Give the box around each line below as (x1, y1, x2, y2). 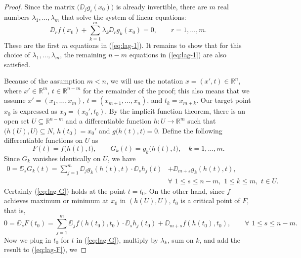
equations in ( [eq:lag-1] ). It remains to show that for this (70, 40, 242, 50)
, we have (107, 153, 136, 163)
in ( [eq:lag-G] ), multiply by (76, 234, 158, 245)
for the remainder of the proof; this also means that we (83, 85, 250, 95)
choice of (4, 49, 30, 60)
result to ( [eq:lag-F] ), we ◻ (4, 244, 87, 255)
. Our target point (196, 95, 251, 105)
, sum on (167, 234, 194, 245)
